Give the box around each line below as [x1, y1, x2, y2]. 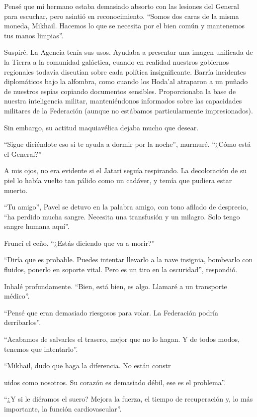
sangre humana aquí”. [4, 221, 70, 231]
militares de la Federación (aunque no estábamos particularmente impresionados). [4, 105, 253, 115]
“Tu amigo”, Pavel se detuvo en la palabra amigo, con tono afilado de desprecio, [4, 202, 248, 212]
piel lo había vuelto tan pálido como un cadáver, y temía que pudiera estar [4, 175, 232, 185]
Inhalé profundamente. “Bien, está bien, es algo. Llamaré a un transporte [4, 281, 227, 291]
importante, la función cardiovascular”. [4, 404, 122, 414]
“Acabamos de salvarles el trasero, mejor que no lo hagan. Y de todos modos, [4, 334, 240, 344]
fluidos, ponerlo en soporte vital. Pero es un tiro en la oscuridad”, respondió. [4, 264, 238, 275]
